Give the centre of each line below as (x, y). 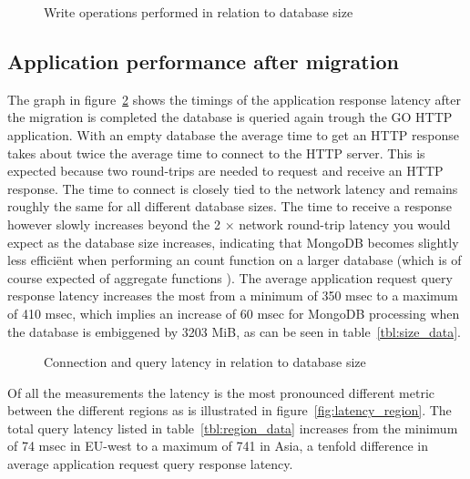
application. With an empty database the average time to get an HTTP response (233, 134)
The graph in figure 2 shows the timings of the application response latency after (234, 99)
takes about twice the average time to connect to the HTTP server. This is (216, 153)
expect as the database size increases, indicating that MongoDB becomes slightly (233, 242)
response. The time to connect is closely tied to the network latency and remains (233, 188)
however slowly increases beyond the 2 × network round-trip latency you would (229, 224)
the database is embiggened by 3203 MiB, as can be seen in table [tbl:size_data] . (234, 331)
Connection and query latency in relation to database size (205, 362)
